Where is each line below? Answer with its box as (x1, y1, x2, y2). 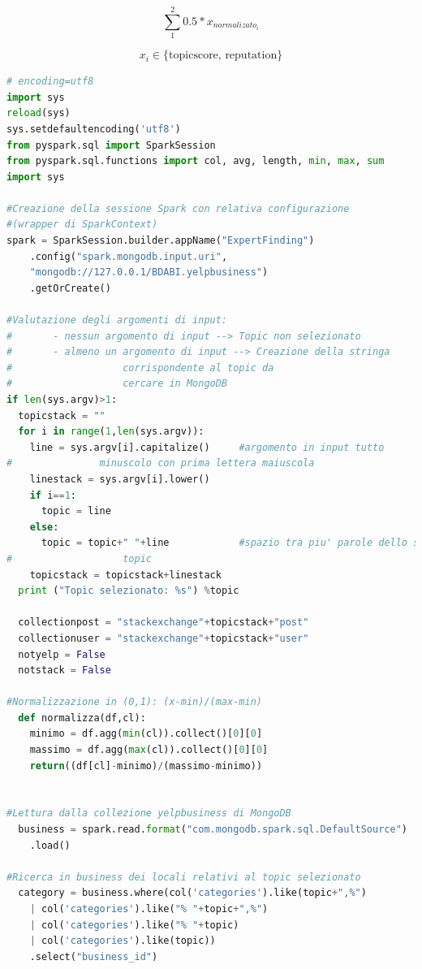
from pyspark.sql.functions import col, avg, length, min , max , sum (6, 155, 385, 167)
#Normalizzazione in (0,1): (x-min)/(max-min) (6, 696, 262, 708)
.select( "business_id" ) (29, 950, 158, 963)
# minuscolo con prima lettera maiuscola (6, 457, 315, 469)
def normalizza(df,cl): (18, 712, 146, 724)
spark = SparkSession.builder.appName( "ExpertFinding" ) (6, 235, 315, 247)
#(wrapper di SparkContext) (6, 218, 158, 231)
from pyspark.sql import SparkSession (6, 139, 216, 151)
